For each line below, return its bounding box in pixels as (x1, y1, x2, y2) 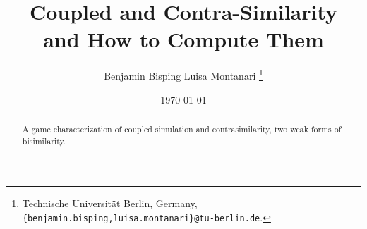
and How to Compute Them (43, 25, 324, 54)
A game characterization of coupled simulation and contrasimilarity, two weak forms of (22, 123, 342, 135)
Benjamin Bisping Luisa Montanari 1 (104, 66, 263, 82)
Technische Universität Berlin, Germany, (22, 196, 198, 211)
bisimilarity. (22, 135, 66, 147)
